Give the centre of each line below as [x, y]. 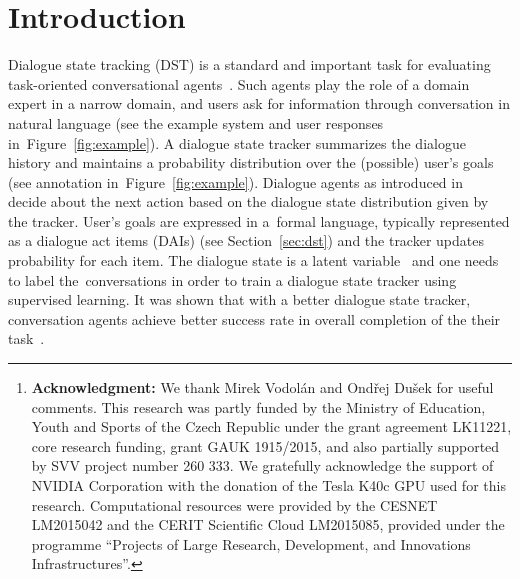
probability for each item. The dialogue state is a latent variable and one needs [253, 260]
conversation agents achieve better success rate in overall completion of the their [254, 318]
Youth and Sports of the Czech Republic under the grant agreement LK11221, [271, 426]
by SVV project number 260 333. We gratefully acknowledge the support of [262, 465]
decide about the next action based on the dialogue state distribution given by [248, 201]
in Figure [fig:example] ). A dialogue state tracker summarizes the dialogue [237, 142]
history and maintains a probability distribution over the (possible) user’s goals [251, 162]
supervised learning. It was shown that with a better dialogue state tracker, [239, 299]
